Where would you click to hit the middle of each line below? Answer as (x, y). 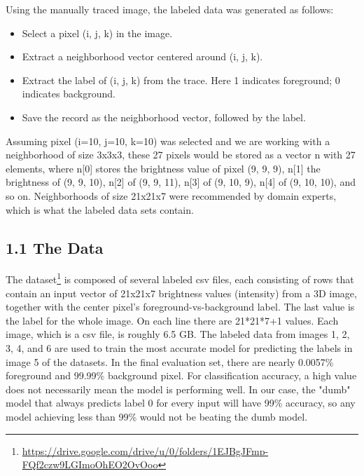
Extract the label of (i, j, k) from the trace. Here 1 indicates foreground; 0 (181, 80)
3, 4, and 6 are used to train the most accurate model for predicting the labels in (179, 347)
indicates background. (69, 94)
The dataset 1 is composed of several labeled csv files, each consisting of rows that (180, 278)
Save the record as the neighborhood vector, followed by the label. (164, 117)
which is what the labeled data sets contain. (100, 209)
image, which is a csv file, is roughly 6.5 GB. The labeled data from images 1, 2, (178, 334)
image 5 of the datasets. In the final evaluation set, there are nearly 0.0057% (170, 361)
